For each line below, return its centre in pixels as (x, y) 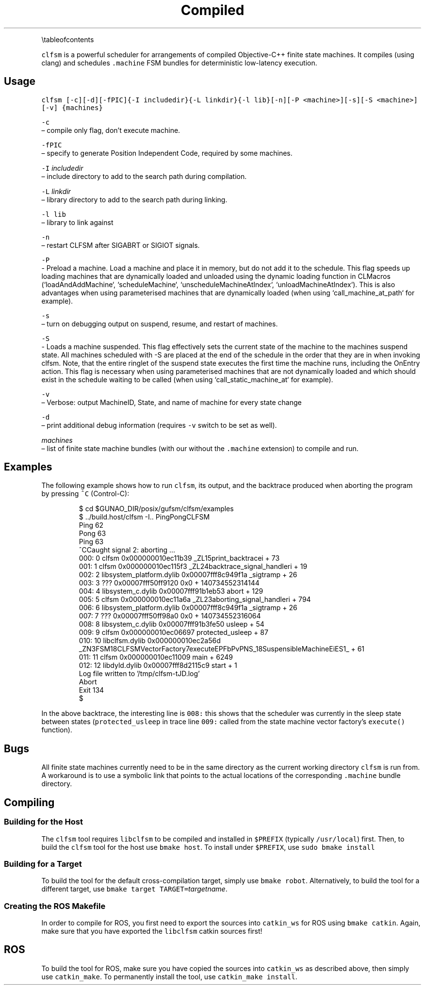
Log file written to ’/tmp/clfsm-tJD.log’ (139, 674)
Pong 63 (92, 534)
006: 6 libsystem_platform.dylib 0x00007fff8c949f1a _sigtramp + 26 (188, 608)
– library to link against (77, 222)
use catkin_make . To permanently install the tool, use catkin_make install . (169, 976)
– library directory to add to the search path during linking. (134, 199)
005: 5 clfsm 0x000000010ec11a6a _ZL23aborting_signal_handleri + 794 (195, 600)
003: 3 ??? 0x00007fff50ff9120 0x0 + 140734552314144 (169, 583)
